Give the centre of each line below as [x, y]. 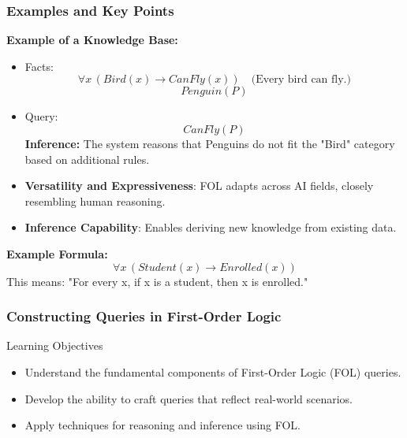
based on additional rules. [87, 159]
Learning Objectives [55, 345]
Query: [41, 116]
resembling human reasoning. [95, 200]
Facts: [39, 66]
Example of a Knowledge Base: [92, 40]
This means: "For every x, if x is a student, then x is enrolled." [157, 281]
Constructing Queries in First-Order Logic [144, 316]
